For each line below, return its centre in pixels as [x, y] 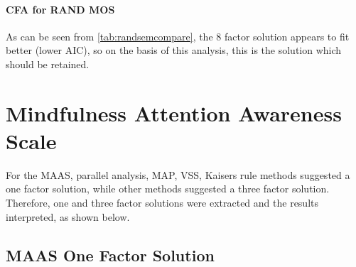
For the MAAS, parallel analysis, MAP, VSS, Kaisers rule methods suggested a [178, 174]
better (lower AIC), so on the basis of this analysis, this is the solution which [174, 50]
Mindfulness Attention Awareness [174, 113]
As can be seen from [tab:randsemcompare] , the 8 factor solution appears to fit [178, 36]
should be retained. [48, 64]
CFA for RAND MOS [60, 9]
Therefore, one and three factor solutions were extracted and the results [162, 203]
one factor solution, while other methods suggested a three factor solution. [168, 189]
